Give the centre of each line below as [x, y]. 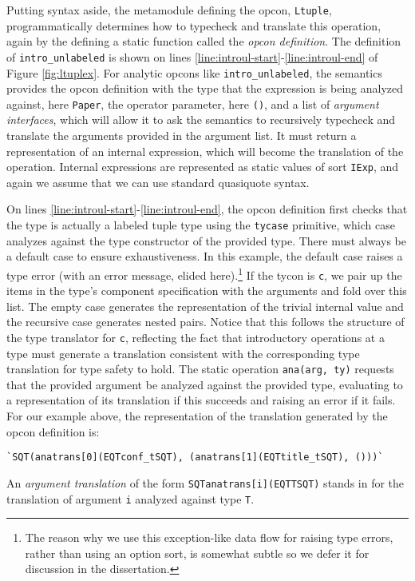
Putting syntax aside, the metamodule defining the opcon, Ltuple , [169, 10]
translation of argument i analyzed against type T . [130, 498]
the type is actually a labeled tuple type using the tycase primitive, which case [201, 225]
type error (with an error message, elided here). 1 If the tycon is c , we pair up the [204, 273]
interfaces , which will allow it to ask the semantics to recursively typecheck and [201, 119]
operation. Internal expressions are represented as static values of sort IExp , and [203, 167]
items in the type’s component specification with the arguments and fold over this [207, 290]
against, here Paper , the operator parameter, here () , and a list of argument [193, 103]
